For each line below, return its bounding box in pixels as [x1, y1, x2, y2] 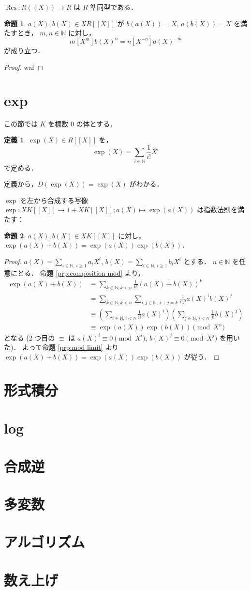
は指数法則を [196, 204, 237, 215]
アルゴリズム [4, 532, 85, 552]
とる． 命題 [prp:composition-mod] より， [17, 267, 145, 278]
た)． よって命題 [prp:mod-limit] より [4, 342, 119, 352]
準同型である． [90, 2, 138, 12]
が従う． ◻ [184, 352, 220, 362]
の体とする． [76, 118, 117, 128]
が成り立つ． [4, 46, 44, 56]
